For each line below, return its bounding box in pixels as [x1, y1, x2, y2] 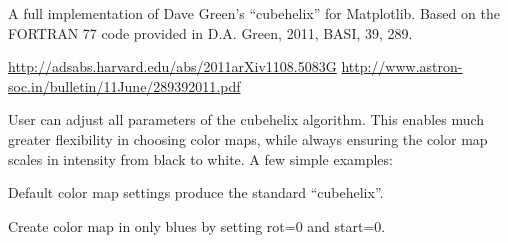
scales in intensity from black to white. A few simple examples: [8, 148, 393, 169]
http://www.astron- [341, 56, 463, 77]
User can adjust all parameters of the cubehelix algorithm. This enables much [8, 109, 485, 130]
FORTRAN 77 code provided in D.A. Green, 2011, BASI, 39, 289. [8, 22, 413, 43]
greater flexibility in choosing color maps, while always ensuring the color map [8, 128, 488, 149]
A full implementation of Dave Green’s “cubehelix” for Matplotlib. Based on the [8, 3, 500, 23]
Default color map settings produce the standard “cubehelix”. [8, 182, 384, 203]
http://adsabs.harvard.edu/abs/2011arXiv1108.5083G [8, 56, 337, 77]
